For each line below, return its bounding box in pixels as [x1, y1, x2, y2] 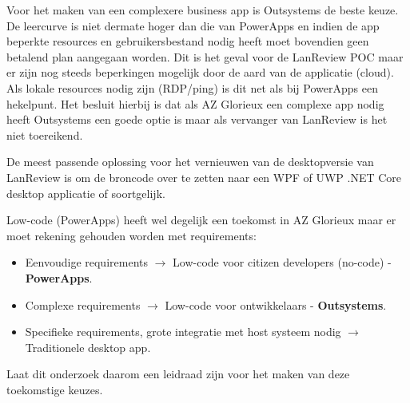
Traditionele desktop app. [25, 338, 151, 355]
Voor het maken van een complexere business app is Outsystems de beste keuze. [6, 2, 399, 18]
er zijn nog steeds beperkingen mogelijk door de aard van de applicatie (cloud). [6, 64, 394, 81]
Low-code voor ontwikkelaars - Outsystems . [165, 296, 387, 313]
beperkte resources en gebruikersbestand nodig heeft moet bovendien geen [6, 33, 369, 49]
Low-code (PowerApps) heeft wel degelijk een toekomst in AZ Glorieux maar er [6, 211, 396, 228]
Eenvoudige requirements [25, 254, 148, 271]
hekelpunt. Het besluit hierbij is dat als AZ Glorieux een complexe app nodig [6, 95, 384, 112]
